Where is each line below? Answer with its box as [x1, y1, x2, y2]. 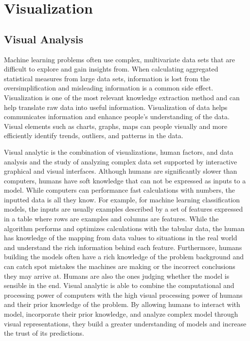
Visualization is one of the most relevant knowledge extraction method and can [4, 92, 240, 102]
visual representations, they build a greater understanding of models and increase [4, 318, 247, 328]
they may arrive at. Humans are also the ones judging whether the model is [4, 270, 230, 281]
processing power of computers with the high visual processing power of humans [4, 289, 243, 300]
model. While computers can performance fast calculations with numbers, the [4, 185, 235, 195]
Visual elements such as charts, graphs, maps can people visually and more [4, 121, 228, 131]
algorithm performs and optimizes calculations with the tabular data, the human [4, 223, 245, 233]
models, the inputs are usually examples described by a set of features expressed [4, 204, 243, 214]
